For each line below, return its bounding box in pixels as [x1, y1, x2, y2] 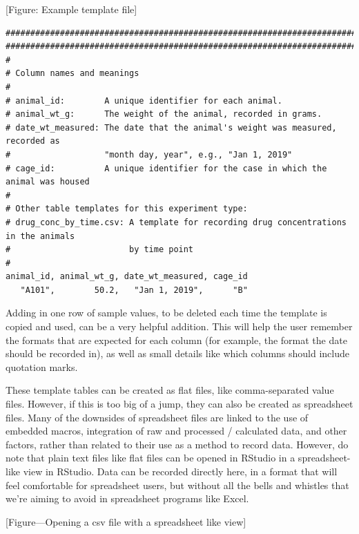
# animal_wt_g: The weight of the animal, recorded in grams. [6, 109, 322, 120]
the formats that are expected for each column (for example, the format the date [6, 332, 347, 347]
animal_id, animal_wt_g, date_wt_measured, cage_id [6, 271, 248, 282]
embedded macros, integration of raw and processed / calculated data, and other [6, 423, 347, 438]
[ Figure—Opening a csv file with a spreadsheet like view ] [6, 514, 246, 528]
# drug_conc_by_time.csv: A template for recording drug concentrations [6, 217, 347, 227]
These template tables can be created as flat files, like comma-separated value [6, 383, 334, 397]
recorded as [6, 136, 60, 146]
